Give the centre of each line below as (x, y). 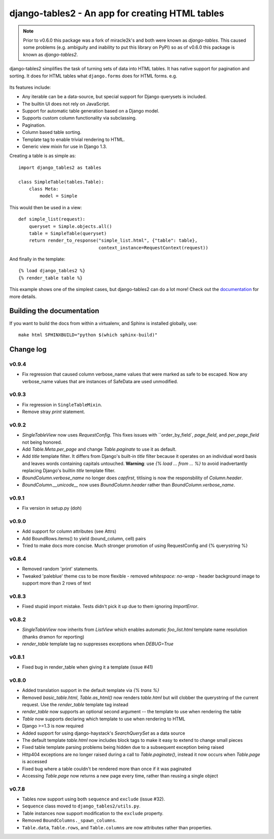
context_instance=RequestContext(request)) (153, 248)
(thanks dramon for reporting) (53, 637)
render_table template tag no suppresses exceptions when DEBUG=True (98, 644)
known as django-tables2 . (50, 54)
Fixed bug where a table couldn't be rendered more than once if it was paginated (107, 769)
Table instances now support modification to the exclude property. (93, 813)
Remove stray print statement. (54, 412)
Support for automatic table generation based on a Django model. (91, 111)
